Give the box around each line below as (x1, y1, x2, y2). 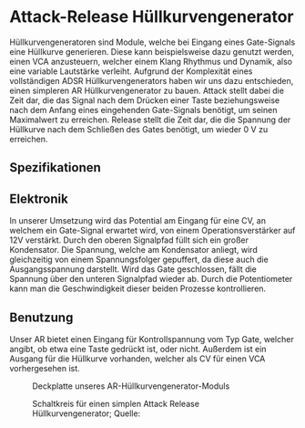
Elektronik (9, 191, 68, 206)
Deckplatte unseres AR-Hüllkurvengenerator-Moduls (32, 381, 230, 391)
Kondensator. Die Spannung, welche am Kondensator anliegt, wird (9, 245, 258, 256)
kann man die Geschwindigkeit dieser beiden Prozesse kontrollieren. (9, 283, 267, 294)
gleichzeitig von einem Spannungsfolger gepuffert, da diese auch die (9, 254, 269, 266)
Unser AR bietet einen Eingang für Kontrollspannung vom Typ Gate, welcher (9, 333, 294, 344)
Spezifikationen (9, 160, 102, 175)
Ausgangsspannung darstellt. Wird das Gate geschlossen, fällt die (9, 264, 258, 275)
